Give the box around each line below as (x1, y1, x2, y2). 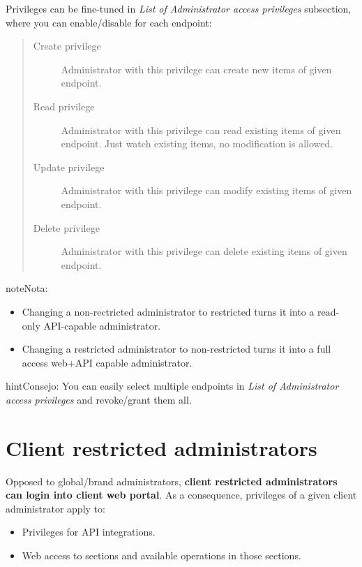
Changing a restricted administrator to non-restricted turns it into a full (22, 341, 331, 356)
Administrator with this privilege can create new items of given (61, 61, 332, 76)
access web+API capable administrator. (22, 355, 193, 369)
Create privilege (33, 38, 101, 53)
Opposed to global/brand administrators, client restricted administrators (6, 473, 338, 488)
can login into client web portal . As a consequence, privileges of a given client (6, 487, 357, 502)
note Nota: (6, 281, 48, 295)
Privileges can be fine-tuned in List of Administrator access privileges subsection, (6, 1, 352, 15)
